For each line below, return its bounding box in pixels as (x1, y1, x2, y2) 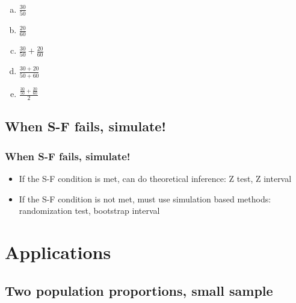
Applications (5, 240, 111, 264)
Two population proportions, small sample (5, 281, 273, 299)
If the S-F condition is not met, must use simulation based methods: (19, 192, 271, 205)
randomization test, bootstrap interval (19, 204, 160, 217)
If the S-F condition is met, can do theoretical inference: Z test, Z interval (19, 172, 292, 185)
